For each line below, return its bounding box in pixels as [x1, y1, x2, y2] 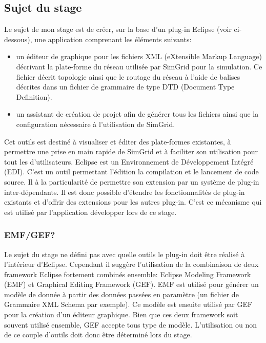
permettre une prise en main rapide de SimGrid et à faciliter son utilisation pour [4, 146, 258, 157]
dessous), [4, 33, 32, 44]
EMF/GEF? [4, 228, 55, 241]
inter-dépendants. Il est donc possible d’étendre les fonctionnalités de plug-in [4, 186, 245, 197]
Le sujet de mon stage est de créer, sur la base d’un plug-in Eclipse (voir [4, 24, 232, 34]
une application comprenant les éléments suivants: [34, 33, 192, 44]
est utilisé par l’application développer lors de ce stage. [4, 206, 177, 217]
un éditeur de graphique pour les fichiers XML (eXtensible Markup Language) [16, 51, 262, 62]
